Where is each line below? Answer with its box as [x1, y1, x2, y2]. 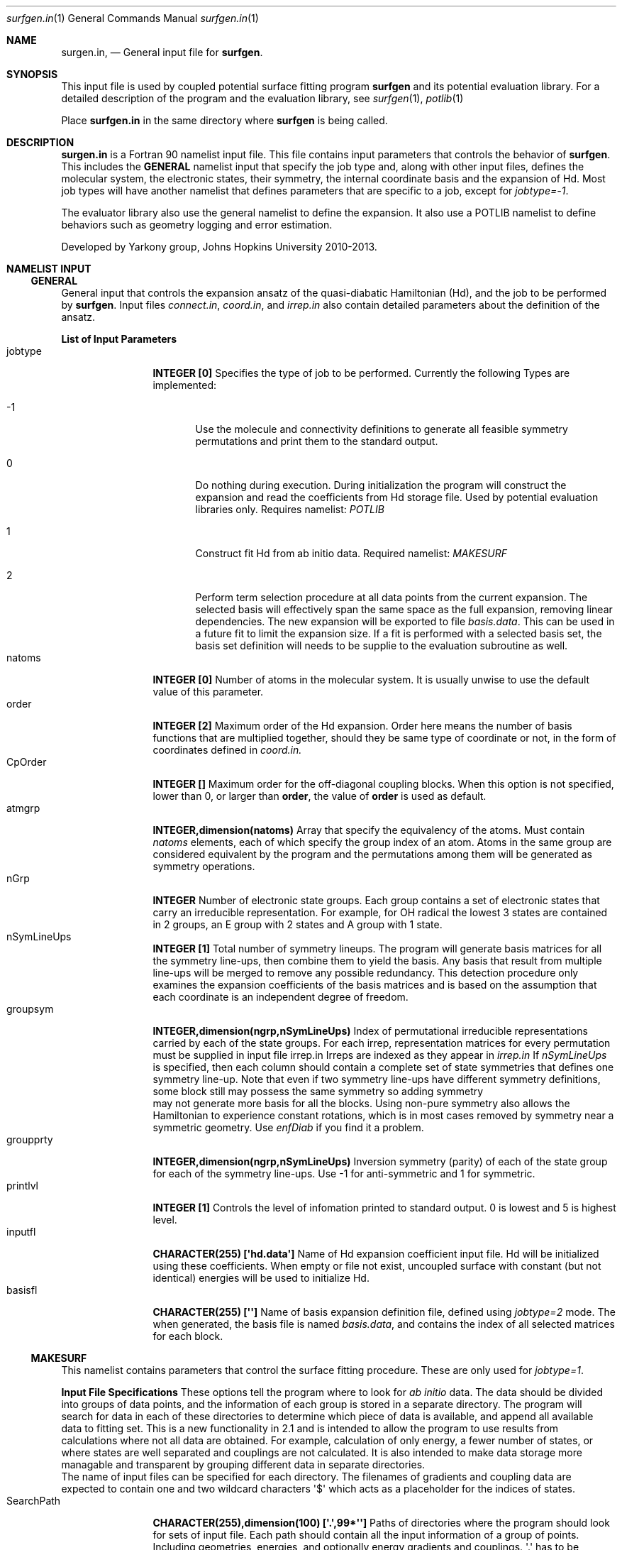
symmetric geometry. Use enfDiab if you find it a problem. [152, 1121, 424, 1133]
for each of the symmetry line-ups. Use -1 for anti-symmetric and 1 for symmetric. [152, 1167, 535, 1180]
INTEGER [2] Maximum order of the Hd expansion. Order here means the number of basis [152, 720, 572, 732]
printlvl [6, 1180, 39, 1192]
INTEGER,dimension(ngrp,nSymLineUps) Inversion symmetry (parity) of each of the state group [152, 1155, 608, 1167]
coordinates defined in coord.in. [152, 744, 302, 756]
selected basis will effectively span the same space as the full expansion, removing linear [195, 603, 613, 615]
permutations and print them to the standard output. [195, 435, 438, 447]
